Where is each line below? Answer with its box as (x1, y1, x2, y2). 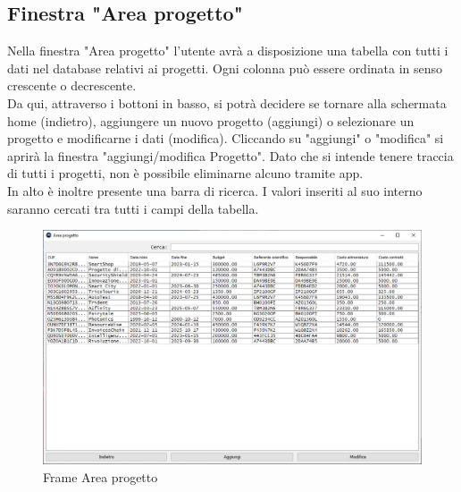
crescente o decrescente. (7, 76, 137, 95)
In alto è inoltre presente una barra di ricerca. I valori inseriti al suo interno (7, 181, 423, 199)
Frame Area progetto (43, 467, 158, 486)
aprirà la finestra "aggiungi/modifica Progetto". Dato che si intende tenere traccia (7, 146, 454, 165)
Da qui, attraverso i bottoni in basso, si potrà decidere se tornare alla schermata (7, 93, 447, 112)
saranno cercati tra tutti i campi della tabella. (7, 199, 259, 217)
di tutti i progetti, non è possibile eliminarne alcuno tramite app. (7, 164, 364, 182)
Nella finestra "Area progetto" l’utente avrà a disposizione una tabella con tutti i (7, 41, 448, 60)
